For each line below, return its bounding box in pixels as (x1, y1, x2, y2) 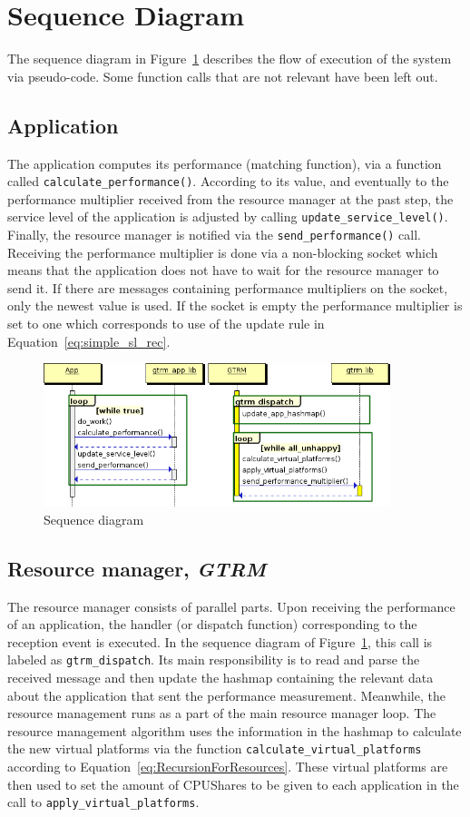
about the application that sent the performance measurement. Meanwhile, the (7, 685, 446, 704)
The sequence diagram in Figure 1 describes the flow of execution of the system (7, 49, 452, 68)
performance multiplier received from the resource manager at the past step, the (7, 189, 454, 208)
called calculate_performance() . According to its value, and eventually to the (7, 172, 449, 191)
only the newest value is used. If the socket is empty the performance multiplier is (7, 296, 463, 315)
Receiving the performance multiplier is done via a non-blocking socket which (7, 242, 438, 261)
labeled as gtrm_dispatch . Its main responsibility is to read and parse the (7, 650, 420, 669)
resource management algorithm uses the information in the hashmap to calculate (7, 721, 462, 740)
